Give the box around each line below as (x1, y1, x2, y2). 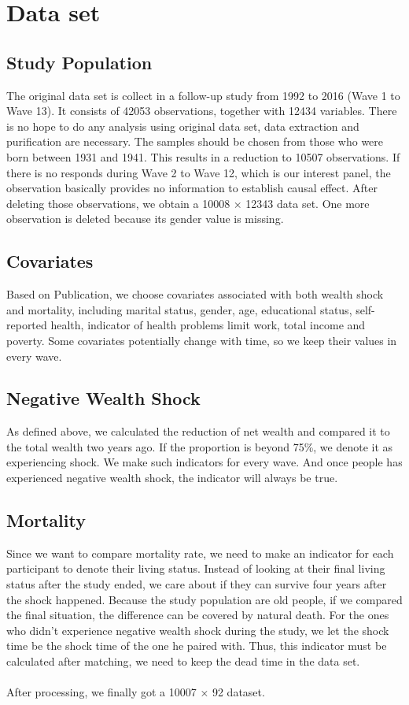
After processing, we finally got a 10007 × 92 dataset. (6, 684, 265, 700)
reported (6, 317, 47, 333)
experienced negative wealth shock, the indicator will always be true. (6, 469, 338, 486)
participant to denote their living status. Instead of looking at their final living (6, 560, 385, 577)
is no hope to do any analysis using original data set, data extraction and (6, 117, 359, 134)
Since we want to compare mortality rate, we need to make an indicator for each (6, 544, 394, 561)
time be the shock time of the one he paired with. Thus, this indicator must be (6, 637, 387, 654)
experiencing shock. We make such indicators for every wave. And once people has (6, 454, 403, 470)
